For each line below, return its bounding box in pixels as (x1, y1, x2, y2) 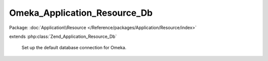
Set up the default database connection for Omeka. (21, 45, 127, 51)
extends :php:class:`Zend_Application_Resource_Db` (9, 33, 117, 39)
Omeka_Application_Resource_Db (9, 7, 153, 18)
